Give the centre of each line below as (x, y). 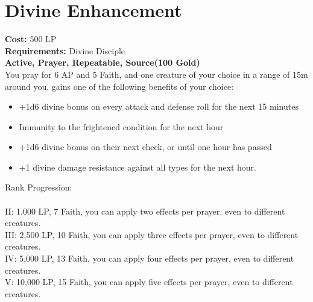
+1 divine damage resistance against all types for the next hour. (138, 167)
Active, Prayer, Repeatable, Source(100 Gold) (103, 62)
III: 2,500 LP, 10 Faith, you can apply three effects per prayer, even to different (152, 234)
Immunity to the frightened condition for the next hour (121, 126)
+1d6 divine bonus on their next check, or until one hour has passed (145, 147)
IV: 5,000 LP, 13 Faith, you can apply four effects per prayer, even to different (150, 258)
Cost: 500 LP (31, 39)
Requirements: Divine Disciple (65, 50)
